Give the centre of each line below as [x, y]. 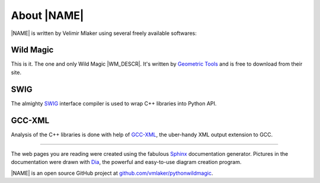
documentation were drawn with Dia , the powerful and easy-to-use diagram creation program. [126, 162]
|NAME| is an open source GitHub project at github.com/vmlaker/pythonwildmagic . [112, 173]
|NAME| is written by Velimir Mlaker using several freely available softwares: [104, 33]
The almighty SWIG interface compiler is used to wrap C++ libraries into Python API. [114, 103]
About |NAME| [47, 15]
